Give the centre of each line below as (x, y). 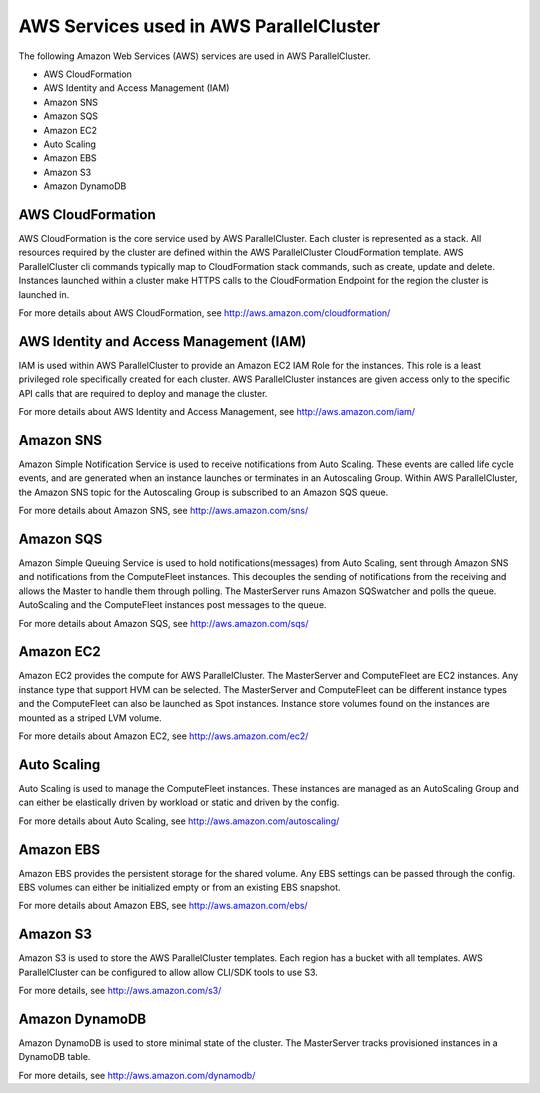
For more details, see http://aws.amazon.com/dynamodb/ (137, 1075)
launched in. (44, 294)
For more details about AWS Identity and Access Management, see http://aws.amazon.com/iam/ (216, 411)
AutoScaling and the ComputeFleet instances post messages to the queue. (172, 605)
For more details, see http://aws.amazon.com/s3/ (120, 991)
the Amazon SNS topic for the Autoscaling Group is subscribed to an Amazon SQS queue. (203, 492)
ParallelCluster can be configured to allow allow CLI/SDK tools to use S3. (168, 972)
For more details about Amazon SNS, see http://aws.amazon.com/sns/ (163, 511)
